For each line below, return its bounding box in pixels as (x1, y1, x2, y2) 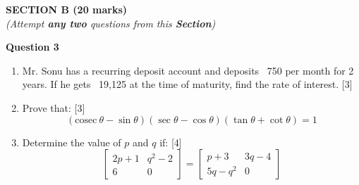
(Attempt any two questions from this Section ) (6, 15, 216, 30)
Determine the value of (22, 134, 121, 149)
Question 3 (6, 39, 59, 54)
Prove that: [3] (22, 100, 85, 115)
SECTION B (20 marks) (6, 2, 128, 16)
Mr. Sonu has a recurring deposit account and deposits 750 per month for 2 (22, 63, 354, 77)
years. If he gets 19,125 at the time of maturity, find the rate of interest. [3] (22, 77, 353, 91)
